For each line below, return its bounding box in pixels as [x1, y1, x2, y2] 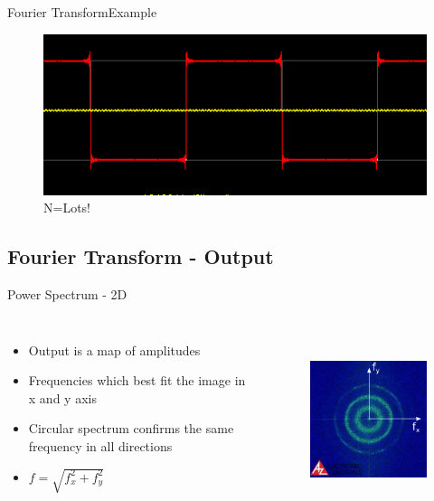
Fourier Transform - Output [7, 242, 274, 270]
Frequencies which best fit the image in [28, 371, 246, 390]
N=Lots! [43, 198, 90, 217]
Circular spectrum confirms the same [28, 419, 234, 438]
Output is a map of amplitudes [28, 340, 201, 359]
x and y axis [28, 388, 97, 407]
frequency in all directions [28, 437, 173, 455]
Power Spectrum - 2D [7, 285, 127, 304]
